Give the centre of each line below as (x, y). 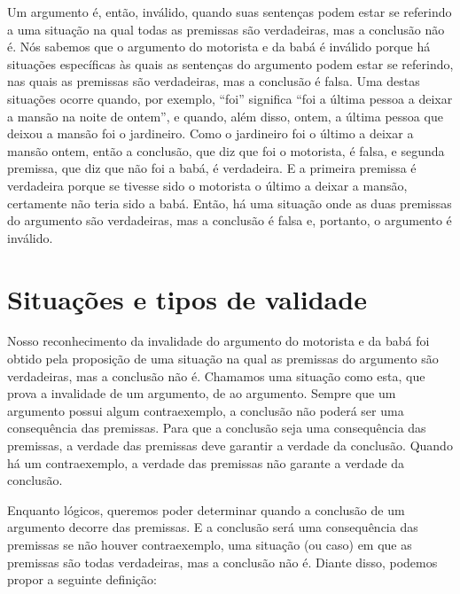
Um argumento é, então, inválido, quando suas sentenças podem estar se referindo (230, 12)
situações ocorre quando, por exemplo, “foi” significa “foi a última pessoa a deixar (230, 98)
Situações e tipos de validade (187, 298)
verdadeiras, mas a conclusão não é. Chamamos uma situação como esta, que (216, 375)
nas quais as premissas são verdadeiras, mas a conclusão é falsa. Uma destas (214, 81)
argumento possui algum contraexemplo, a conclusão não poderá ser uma (206, 410)
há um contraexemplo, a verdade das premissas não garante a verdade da (206, 462)
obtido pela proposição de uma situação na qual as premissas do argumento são (223, 359)
